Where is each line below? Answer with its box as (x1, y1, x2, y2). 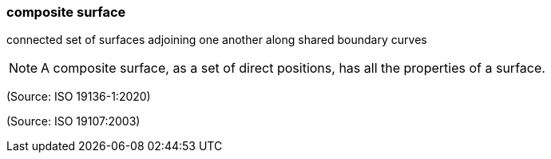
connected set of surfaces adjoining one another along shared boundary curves (6, 33, 427, 47)
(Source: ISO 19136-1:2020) (6, 89, 151, 104)
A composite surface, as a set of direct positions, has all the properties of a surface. (41, 60, 545, 77)
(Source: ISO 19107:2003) (6, 114, 141, 129)
